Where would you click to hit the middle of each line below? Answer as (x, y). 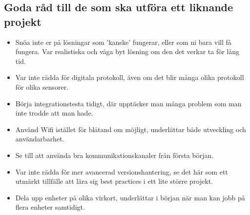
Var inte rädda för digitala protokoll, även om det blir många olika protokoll (130, 77)
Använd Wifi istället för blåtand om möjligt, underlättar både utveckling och (131, 129)
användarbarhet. (40, 139)
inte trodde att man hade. (54, 113)
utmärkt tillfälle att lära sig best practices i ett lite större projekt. (114, 181)
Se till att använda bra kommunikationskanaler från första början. (115, 155)
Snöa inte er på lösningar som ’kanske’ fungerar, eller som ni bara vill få (123, 42)
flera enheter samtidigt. (50, 207)
